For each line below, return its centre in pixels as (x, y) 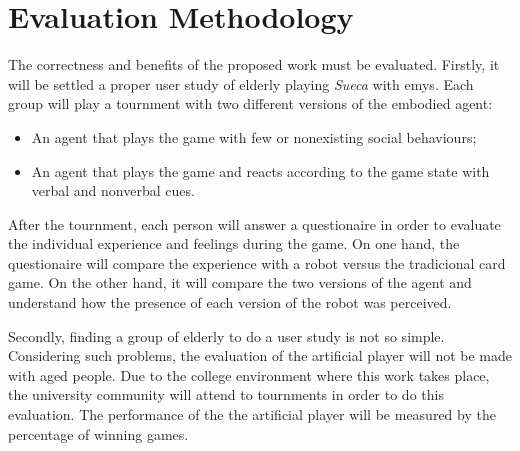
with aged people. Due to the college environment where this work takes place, (249, 374)
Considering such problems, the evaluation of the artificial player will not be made (260, 355)
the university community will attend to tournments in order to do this (226, 394)
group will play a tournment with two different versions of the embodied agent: (250, 103)
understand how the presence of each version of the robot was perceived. (230, 302)
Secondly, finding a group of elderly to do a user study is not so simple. (226, 335)
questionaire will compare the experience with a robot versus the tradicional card (257, 262)
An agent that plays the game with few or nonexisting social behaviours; (254, 136)
